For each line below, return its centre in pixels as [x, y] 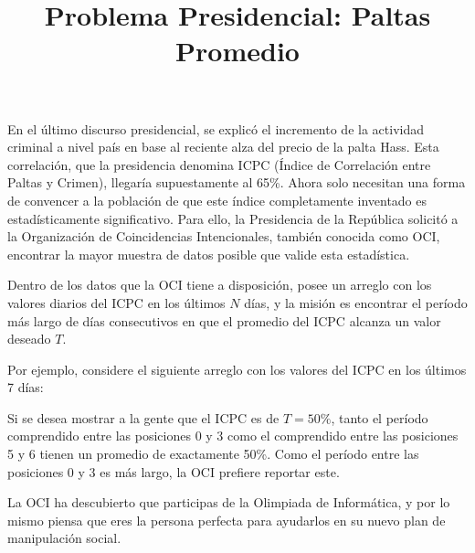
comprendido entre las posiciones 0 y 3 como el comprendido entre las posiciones [233, 436]
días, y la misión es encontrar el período [356, 302]
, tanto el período [380, 417]
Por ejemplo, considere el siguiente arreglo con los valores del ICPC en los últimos [237, 369]
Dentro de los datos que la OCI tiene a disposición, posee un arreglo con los [220, 285]
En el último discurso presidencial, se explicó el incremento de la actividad [216, 128]
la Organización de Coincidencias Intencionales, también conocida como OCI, [224, 236]
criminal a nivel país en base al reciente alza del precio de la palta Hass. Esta [223, 147]
